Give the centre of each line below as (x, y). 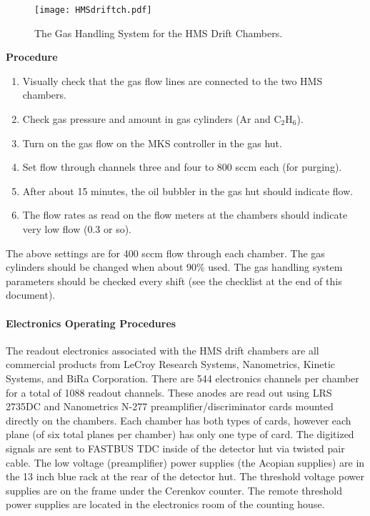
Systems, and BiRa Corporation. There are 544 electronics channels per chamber (182, 378)
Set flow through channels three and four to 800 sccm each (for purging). (182, 167)
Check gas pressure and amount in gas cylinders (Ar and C (152, 119)
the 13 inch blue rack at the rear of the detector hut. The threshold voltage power (185, 476)
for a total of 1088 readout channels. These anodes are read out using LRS (169, 392)
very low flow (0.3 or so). (77, 229)
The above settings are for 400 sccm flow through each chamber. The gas (165, 253)
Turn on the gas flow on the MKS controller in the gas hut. (152, 143)
